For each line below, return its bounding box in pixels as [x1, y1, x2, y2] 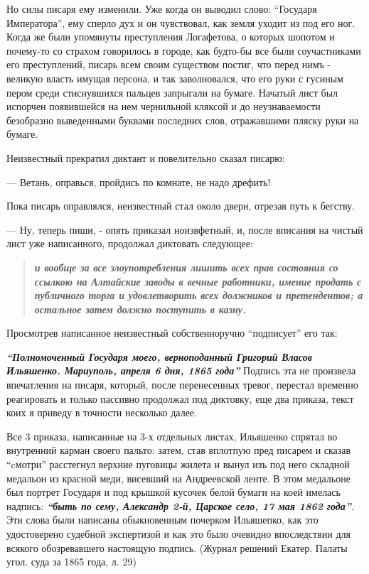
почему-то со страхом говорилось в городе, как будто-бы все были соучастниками [6, 43, 361, 58]
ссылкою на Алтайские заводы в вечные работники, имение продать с [34, 274, 362, 288]
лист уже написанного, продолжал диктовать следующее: [6, 236, 253, 251]
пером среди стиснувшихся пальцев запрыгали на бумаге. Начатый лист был [6, 85, 338, 99]
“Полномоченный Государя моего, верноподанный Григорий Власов [6, 349, 312, 364]
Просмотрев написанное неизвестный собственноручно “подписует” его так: [6, 325, 338, 340]
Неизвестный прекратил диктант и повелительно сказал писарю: [6, 150, 285, 165]
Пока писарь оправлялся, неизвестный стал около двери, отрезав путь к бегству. [6, 198, 355, 213]
